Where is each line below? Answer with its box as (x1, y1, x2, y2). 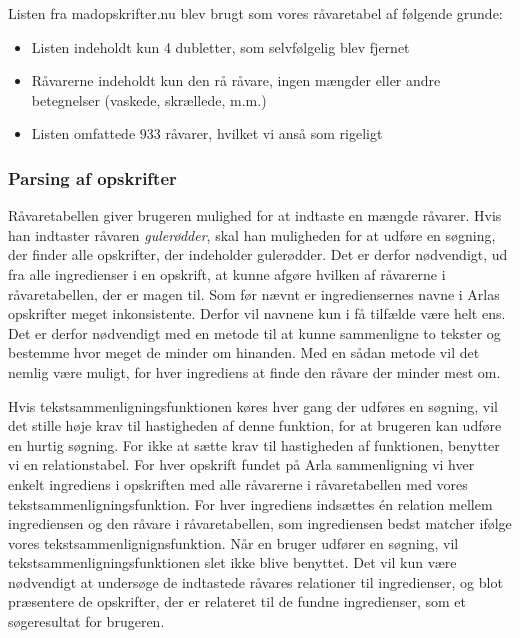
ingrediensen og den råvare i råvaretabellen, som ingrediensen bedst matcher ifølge (8, 513, 512, 534)
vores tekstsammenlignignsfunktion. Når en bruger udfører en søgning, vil (8, 532, 459, 553)
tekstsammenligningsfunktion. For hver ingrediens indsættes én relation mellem (8, 493, 493, 514)
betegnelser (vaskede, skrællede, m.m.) (31, 89, 267, 110)
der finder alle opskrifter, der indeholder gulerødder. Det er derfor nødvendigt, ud (8, 244, 508, 265)
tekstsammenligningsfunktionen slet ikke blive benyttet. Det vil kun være (8, 552, 457, 573)
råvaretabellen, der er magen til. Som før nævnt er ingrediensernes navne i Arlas (8, 283, 500, 304)
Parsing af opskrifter (8, 165, 177, 190)
